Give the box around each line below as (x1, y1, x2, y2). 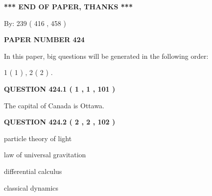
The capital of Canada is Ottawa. (4, 100, 105, 110)
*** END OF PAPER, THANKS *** (4, 1, 133, 11)
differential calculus (4, 166, 62, 176)
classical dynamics (4, 182, 59, 193)
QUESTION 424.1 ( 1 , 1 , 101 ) (4, 83, 116, 94)
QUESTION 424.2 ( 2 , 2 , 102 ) (4, 117, 116, 127)
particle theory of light (4, 133, 72, 143)
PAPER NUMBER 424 (4, 34, 85, 45)
